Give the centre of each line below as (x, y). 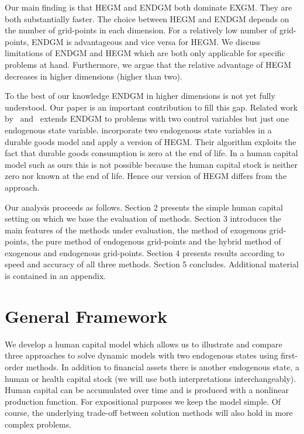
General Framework (86, 316)
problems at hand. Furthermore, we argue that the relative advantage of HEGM (148, 64)
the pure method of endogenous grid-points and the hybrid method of (156, 241)
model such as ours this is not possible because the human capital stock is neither (151, 164)
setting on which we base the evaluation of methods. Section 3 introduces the (143, 218)
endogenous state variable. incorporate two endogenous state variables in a (138, 130)
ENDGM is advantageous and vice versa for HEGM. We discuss (146, 41)
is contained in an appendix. (56, 276)
